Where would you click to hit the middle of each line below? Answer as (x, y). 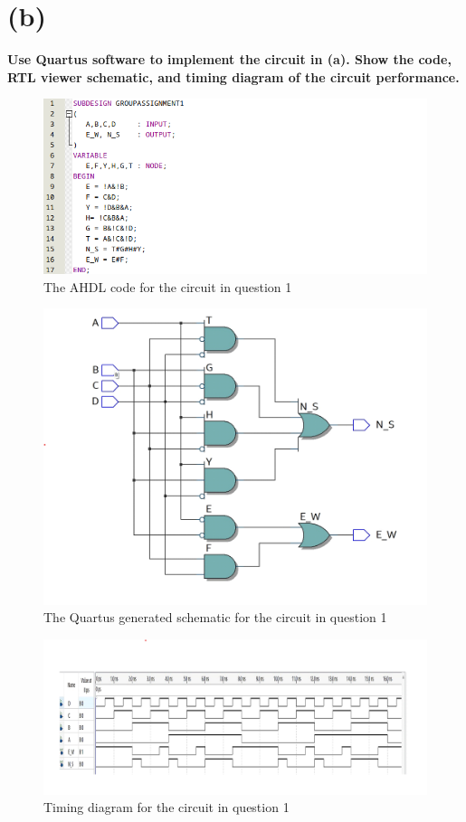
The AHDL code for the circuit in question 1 (168, 286)
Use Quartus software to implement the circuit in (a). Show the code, (229, 59)
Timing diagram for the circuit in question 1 (166, 807)
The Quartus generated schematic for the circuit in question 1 (215, 617)
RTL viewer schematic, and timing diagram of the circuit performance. (233, 76)
